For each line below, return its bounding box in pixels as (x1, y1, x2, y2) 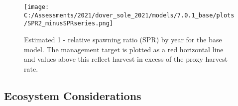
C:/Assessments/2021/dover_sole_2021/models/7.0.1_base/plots (24, 11, 235, 19)
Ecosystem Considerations (4, 88, 141, 103)
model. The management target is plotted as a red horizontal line (24, 44, 224, 54)
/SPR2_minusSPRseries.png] (24, 20, 113, 27)
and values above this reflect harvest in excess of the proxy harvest (24, 54, 228, 64)
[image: (24, 3, 49, 10)
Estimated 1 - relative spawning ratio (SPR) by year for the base (24, 34, 222, 44)
